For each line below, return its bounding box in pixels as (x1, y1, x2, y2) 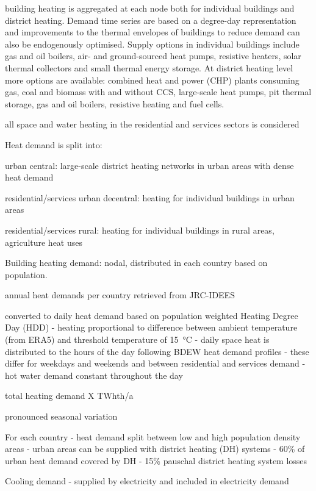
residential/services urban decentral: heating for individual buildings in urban (5, 191, 295, 204)
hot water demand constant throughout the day (5, 368, 183, 381)
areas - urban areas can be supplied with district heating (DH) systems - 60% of (5, 442, 305, 455)
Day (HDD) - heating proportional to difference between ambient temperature (5, 321, 298, 334)
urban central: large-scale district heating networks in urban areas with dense (5, 159, 294, 171)
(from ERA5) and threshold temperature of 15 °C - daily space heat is (5, 333, 270, 346)
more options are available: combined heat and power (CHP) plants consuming (5, 73, 300, 86)
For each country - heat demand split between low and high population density (5, 430, 301, 443)
